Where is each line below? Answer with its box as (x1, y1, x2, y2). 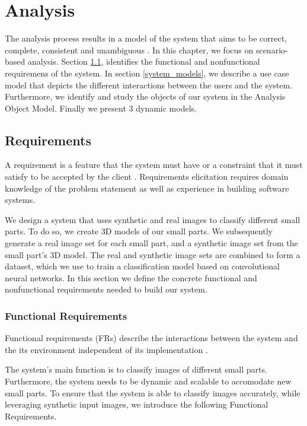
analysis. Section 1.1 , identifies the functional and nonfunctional (27, 55, 260, 68)
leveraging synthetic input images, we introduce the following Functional (5, 398, 268, 411)
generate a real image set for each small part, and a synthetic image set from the (5, 237, 298, 249)
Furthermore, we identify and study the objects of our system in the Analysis (5, 90, 286, 103)
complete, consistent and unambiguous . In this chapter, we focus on (5, 43, 254, 56)
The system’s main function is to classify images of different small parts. (5, 363, 267, 376)
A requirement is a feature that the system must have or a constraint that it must (5, 158, 303, 171)
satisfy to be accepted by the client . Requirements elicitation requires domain (5, 170, 289, 183)
